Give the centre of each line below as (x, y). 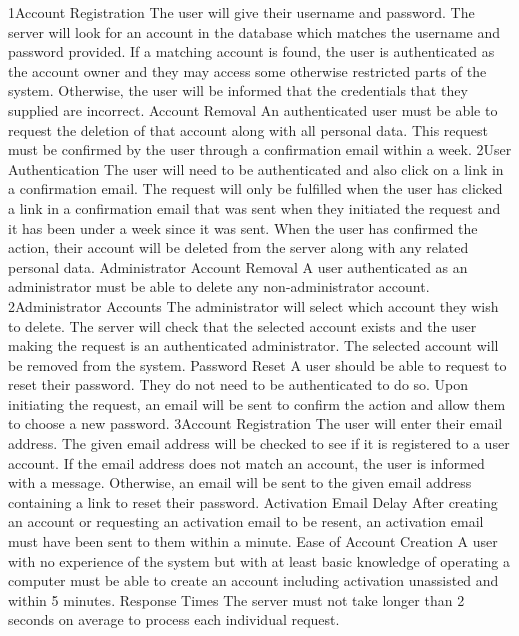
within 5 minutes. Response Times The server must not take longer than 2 (236, 599)
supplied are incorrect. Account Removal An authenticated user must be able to (253, 109)
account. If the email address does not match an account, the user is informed (246, 462)
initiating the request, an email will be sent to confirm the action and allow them (257, 403)
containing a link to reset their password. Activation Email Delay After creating (253, 501)
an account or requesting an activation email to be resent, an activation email (246, 521)
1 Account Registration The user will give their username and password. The (241, 12)
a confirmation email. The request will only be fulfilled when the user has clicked (255, 188)
